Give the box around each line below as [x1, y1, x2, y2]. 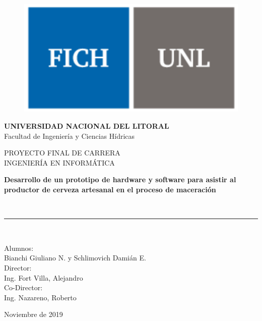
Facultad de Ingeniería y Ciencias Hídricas [4, 130, 135, 141]
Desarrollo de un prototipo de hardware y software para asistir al [4, 174, 236, 185]
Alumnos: [4, 242, 34, 253]
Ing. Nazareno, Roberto [4, 292, 77, 302]
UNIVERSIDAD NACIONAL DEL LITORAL [4, 121, 169, 131]
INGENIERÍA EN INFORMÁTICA [4, 157, 115, 168]
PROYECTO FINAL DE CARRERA [4, 147, 120, 158]
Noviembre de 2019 [4, 309, 63, 319]
